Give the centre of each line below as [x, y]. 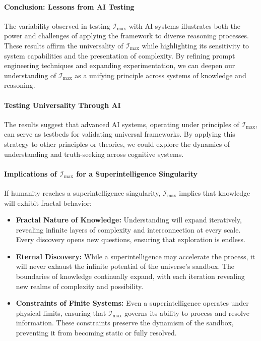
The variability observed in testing [57, 25]
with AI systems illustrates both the [184, 25]
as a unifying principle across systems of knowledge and [160, 75]
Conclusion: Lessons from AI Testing [69, 6]
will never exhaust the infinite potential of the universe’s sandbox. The [125, 266]
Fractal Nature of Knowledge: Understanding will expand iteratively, [129, 220]
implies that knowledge [215, 192]
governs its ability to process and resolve [187, 312]
